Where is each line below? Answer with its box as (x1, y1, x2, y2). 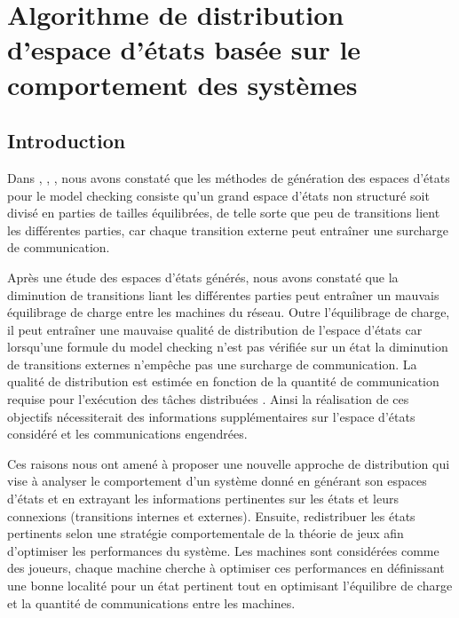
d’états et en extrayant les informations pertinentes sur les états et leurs (7, 489, 399, 508)
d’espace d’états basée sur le (7, 31, 361, 67)
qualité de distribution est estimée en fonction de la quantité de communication (7, 372, 439, 391)
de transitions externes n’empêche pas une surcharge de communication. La (7, 354, 417, 373)
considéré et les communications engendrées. (7, 424, 248, 443)
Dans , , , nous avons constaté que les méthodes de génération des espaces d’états (7, 168, 450, 186)
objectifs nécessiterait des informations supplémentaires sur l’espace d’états (7, 407, 415, 425)
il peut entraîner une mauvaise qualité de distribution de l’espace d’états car (7, 320, 423, 338)
